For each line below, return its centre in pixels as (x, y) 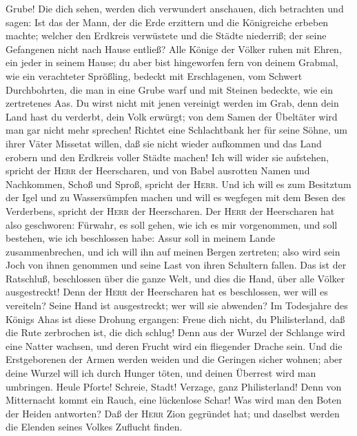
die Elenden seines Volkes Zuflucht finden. (94, 427)
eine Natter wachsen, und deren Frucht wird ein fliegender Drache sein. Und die (174, 345)
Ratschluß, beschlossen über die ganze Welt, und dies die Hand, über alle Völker (175, 278)
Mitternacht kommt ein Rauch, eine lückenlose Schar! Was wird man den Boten (174, 400)
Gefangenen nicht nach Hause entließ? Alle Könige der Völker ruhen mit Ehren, (174, 49)
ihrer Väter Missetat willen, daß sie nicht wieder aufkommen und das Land (164, 143)
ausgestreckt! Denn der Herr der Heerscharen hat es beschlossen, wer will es (167, 292)
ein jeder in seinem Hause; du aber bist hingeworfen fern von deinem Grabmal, (172, 62)
